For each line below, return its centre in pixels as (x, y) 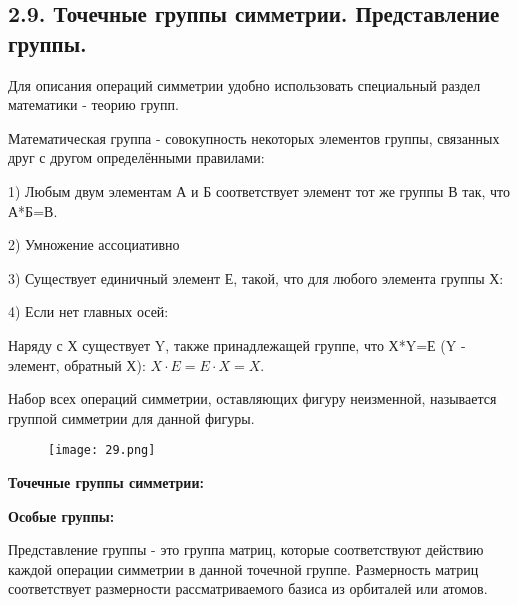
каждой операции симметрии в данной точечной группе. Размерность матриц (243, 568)
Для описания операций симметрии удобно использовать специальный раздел (244, 84)
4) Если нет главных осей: (88, 311)
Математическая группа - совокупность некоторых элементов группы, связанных (254, 137)
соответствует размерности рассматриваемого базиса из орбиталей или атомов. (248, 588)
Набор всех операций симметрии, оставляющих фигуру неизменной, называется (252, 398)
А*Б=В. (33, 210)
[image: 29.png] (102, 450)
